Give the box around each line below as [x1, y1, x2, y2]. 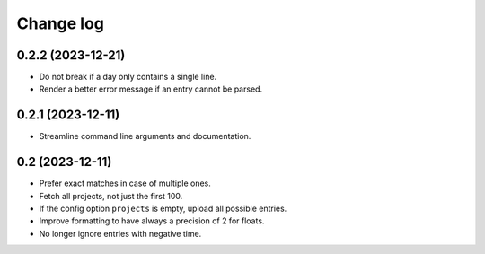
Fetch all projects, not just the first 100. [39, 190, 183, 201]
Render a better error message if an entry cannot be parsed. [39, 83, 263, 94]
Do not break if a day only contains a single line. [39, 72, 217, 83]
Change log [16, 13, 105, 33]
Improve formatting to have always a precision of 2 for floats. [39, 215, 265, 226]
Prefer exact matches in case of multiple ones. [39, 178, 211, 188]
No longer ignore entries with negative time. [39, 228, 202, 239]
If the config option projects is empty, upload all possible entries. [39, 203, 287, 215]
